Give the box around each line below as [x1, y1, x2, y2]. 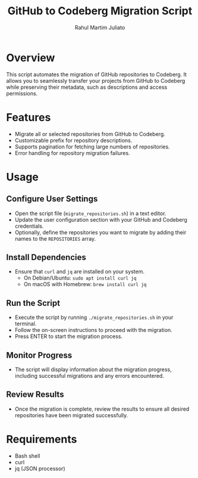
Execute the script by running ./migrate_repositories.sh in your [14, 314, 174, 321]
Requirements [6, 433, 77, 446]
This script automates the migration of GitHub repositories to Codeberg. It [6, 70, 187, 78]
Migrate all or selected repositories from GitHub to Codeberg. [14, 130, 165, 138]
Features [6, 110, 51, 124]
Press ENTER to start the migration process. [14, 333, 123, 340]
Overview [6, 51, 55, 64]
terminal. [14, 320, 37, 327]
